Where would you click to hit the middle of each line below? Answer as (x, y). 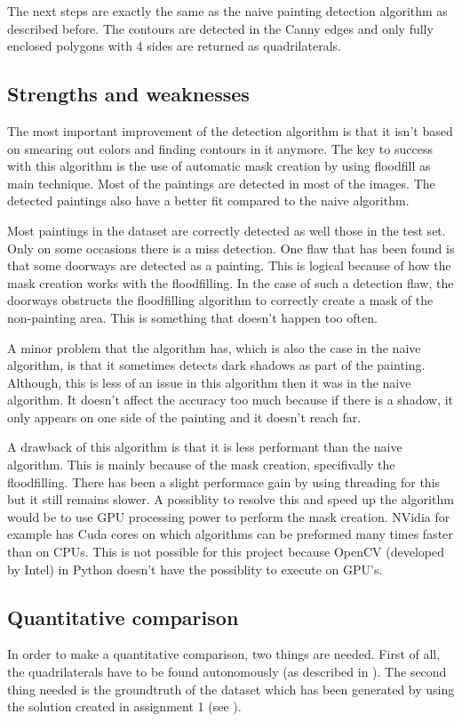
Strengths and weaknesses (128, 94)
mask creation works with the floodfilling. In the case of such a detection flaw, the (231, 282)
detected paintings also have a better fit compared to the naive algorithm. (208, 201)
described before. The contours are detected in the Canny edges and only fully (220, 28)
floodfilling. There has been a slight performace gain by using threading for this (224, 481)
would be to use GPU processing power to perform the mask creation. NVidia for (229, 516)
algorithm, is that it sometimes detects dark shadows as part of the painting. (216, 365)
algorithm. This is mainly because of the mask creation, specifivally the (201, 465)
